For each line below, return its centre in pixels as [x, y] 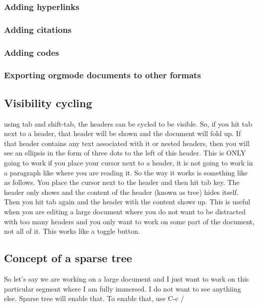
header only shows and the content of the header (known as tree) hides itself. [121, 192]
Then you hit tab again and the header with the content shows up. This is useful [127, 202]
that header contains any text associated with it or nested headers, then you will [127, 143]
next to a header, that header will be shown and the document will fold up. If [123, 133]
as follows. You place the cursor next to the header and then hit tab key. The [122, 182]
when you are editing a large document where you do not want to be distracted [125, 211]
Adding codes [32, 52]
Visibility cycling [48, 102]
